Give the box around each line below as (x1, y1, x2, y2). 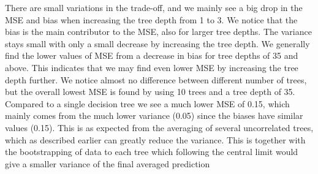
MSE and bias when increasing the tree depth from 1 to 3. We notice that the (5, 13, 298, 26)
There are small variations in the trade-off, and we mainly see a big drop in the (5, 1, 303, 13)
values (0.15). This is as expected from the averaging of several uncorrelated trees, (5, 121, 314, 134)
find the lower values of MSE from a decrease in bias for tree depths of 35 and (5, 49, 298, 62)
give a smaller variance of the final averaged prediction (5, 157, 210, 170)
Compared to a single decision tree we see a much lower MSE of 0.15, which (5, 97, 290, 110)
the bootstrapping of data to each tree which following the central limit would (5, 145, 298, 158)
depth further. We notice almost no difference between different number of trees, (5, 73, 307, 86)
